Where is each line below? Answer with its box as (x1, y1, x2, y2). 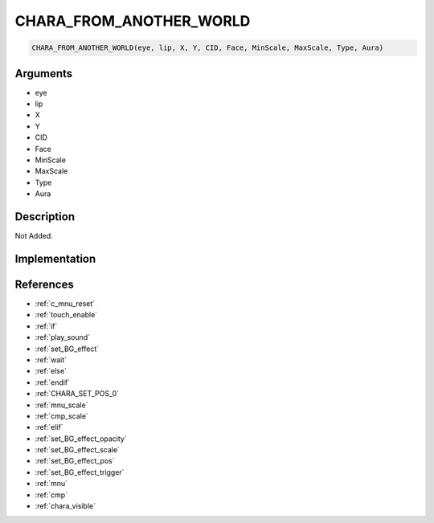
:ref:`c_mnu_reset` (35, 298, 96, 308)
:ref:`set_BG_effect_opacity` (35, 434, 128, 443)
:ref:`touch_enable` (35, 310, 98, 320)
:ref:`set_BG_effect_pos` (35, 456, 115, 466)
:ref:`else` (35, 366, 68, 376)
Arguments (14, 67, 73, 80)
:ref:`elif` (35, 423, 63, 432)
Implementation (14, 251, 96, 265)
